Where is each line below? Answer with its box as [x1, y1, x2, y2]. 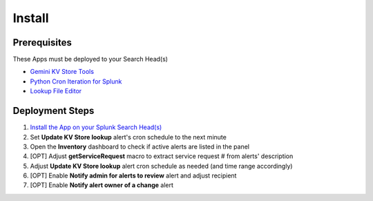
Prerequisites [12, 37, 72, 48]
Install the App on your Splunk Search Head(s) [30, 123, 162, 131]
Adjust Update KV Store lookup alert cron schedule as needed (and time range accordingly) [30, 162, 293, 170]
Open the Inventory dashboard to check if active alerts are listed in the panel [30, 142, 250, 151]
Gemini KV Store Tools [30, 68, 95, 76]
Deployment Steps [12, 105, 95, 117]
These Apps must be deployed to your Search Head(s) [12, 55, 169, 64]
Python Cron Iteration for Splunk [30, 77, 122, 86]
